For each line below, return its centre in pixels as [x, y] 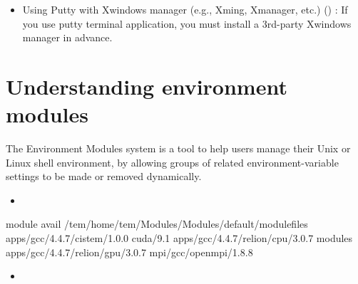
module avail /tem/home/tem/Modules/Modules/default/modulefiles [157, 224]
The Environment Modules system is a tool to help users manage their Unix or [178, 148]
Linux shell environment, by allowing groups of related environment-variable [172, 162]
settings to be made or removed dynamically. [104, 176]
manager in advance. [67, 37]
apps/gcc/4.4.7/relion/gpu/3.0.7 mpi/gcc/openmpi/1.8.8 [129, 252]
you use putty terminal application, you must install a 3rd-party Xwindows [187, 23]
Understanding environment [147, 86]
